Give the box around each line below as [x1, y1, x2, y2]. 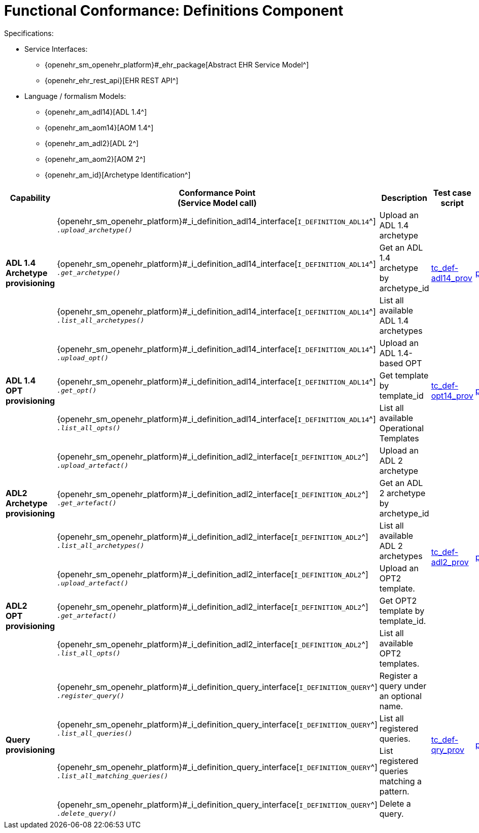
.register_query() [57, 692, 125, 700]
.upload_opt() [57, 354, 109, 362]
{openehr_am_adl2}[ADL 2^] [45, 138, 139, 148]
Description [381, 192, 427, 203]
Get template [379, 370, 429, 380]
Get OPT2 [379, 595, 417, 606]
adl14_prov [431, 272, 472, 283]
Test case [433, 187, 471, 198]
